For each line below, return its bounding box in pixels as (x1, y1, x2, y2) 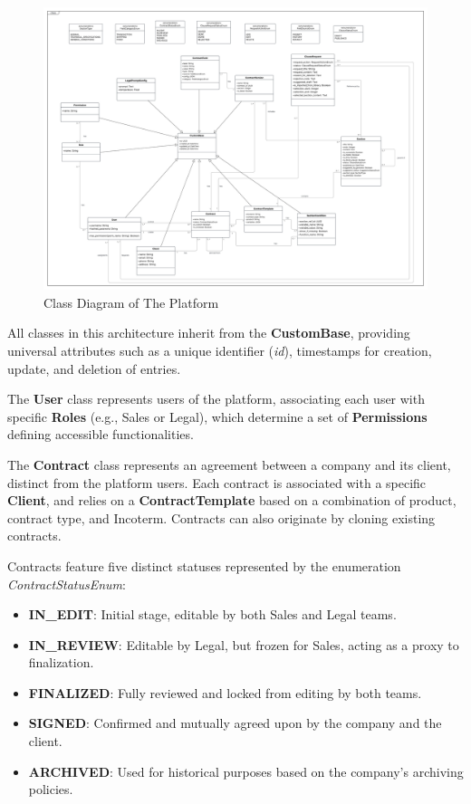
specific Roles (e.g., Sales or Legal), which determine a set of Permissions (7, 407, 428, 426)
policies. (28, 780, 73, 799)
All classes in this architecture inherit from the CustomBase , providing (7, 323, 410, 342)
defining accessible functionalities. (7, 425, 194, 444)
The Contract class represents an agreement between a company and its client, (7, 455, 451, 474)
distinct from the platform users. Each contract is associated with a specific (7, 473, 427, 492)
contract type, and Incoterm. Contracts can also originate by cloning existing (7, 508, 436, 527)
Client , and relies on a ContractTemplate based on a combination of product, (7, 491, 457, 510)
